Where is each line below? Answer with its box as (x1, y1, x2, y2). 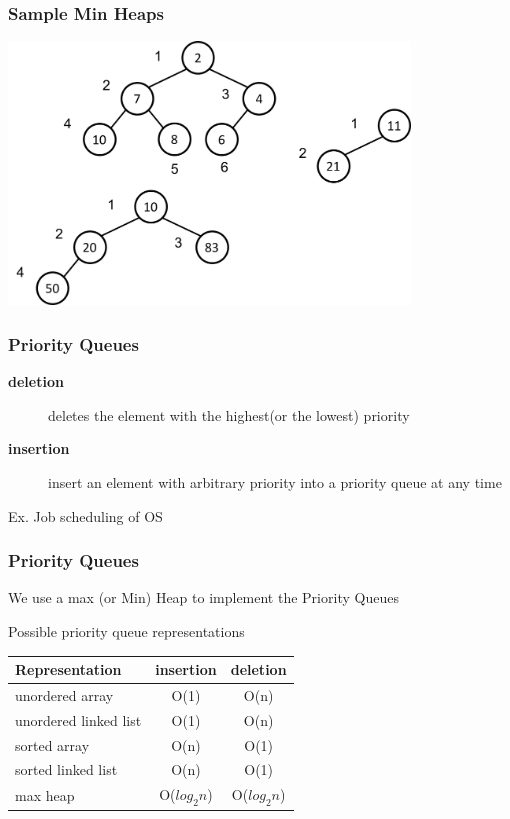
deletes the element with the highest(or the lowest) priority (48, 404, 410, 425)
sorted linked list (15, 759, 118, 780)
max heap (15, 784, 75, 805)
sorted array (15, 734, 90, 755)
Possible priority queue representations (8, 621, 245, 641)
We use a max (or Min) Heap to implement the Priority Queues (8, 587, 399, 608)
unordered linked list (15, 709, 142, 730)
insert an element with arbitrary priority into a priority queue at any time (48, 472, 502, 492)
